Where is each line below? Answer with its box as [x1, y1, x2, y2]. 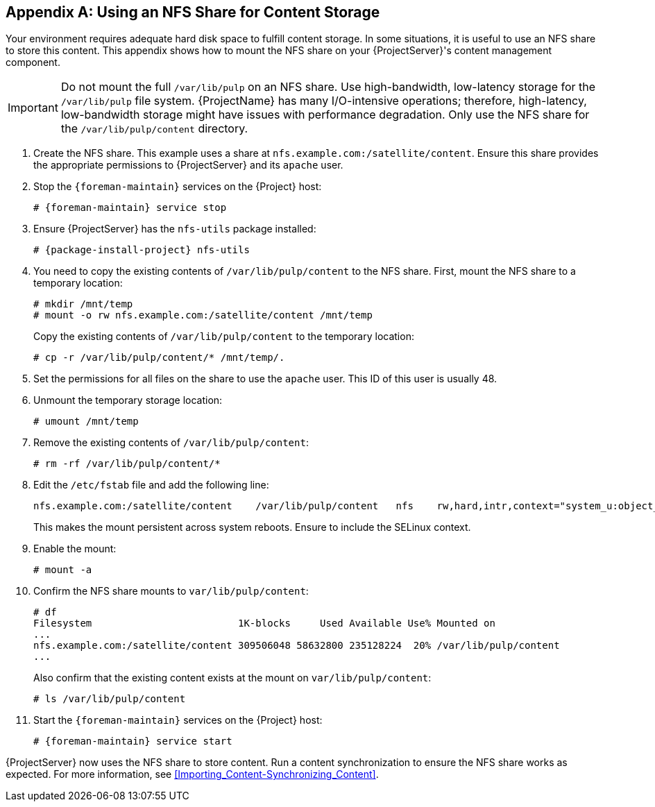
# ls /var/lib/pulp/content [33, 693, 186, 705]
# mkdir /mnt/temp [33, 298, 133, 310]
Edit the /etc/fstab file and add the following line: [33, 479, 269, 491]
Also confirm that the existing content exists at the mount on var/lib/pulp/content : [33, 672, 432, 684]
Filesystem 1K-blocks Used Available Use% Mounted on [33, 618, 495, 629]
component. [6, 56, 60, 69]
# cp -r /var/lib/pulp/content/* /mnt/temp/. [33, 352, 285, 364]
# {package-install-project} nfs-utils [33, 244, 250, 256]
